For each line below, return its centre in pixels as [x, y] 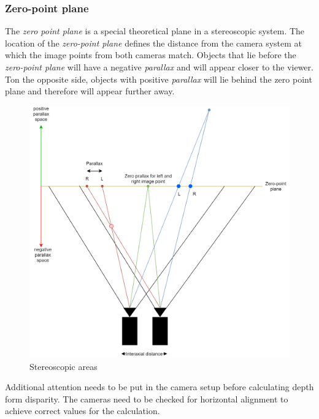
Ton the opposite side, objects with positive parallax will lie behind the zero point [159, 79]
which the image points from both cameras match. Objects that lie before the [151, 55]
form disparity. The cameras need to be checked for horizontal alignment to [147, 398]
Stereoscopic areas [63, 366]
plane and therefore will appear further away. [90, 91]
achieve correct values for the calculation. [83, 411]
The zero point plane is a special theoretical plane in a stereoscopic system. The [155, 31]
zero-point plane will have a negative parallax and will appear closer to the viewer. [159, 67]
